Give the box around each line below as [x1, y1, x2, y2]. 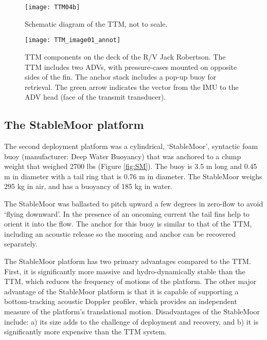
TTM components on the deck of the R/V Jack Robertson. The [25, 51, 226, 62]
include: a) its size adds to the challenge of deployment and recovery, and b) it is [4, 316, 259, 327]
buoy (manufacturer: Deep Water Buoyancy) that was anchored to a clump [4, 150, 241, 161]
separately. [4, 238, 38, 249]
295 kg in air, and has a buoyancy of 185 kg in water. [4, 181, 172, 192]
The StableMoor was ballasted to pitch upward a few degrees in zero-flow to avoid [4, 198, 263, 209]
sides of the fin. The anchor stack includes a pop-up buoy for [25, 71, 217, 82]
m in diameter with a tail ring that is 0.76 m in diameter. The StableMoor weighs [4, 171, 262, 181]
